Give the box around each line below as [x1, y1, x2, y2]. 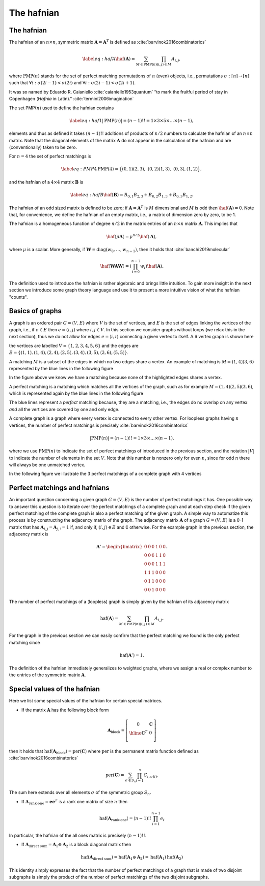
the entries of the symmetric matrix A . [9, 672, 86, 678]
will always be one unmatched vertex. [9, 462, 85, 468]
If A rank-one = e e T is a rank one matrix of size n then [21, 798, 128, 806]
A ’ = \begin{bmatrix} [96, 544, 143, 550]
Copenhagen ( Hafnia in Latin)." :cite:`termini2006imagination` [9, 96, 134, 102]
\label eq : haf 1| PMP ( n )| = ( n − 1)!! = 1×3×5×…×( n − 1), [69, 118, 194, 123]
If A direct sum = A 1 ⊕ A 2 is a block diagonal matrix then [21, 841, 132, 849]
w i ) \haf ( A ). [140, 263, 164, 270]
